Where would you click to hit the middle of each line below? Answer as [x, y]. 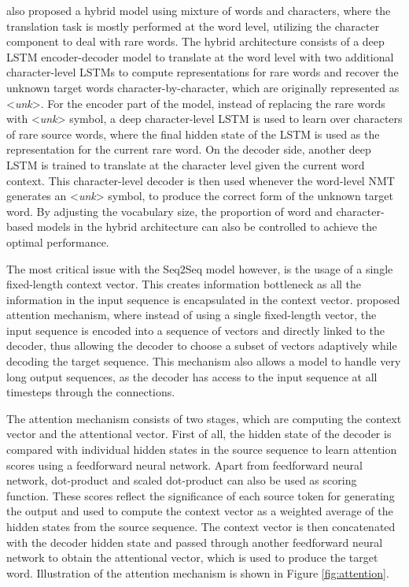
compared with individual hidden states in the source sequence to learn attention [202, 450]
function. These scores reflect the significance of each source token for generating [201, 495]
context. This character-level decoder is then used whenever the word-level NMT [201, 180]
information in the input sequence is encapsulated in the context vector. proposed [203, 299]
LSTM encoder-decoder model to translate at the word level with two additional [200, 56]
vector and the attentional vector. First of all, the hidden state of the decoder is [199, 434]
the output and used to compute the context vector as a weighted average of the [200, 511]
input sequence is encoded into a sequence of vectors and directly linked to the [196, 330]
